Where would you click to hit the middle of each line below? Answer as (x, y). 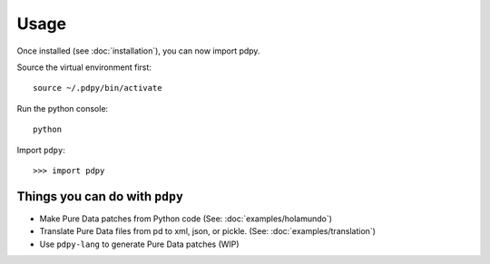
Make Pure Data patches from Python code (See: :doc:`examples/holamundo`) (186, 219)
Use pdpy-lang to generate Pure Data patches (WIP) (139, 244)
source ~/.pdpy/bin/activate (98, 88)
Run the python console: (63, 108)
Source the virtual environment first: (84, 67)
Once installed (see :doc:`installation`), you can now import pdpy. (138, 51)
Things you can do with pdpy (100, 196)
